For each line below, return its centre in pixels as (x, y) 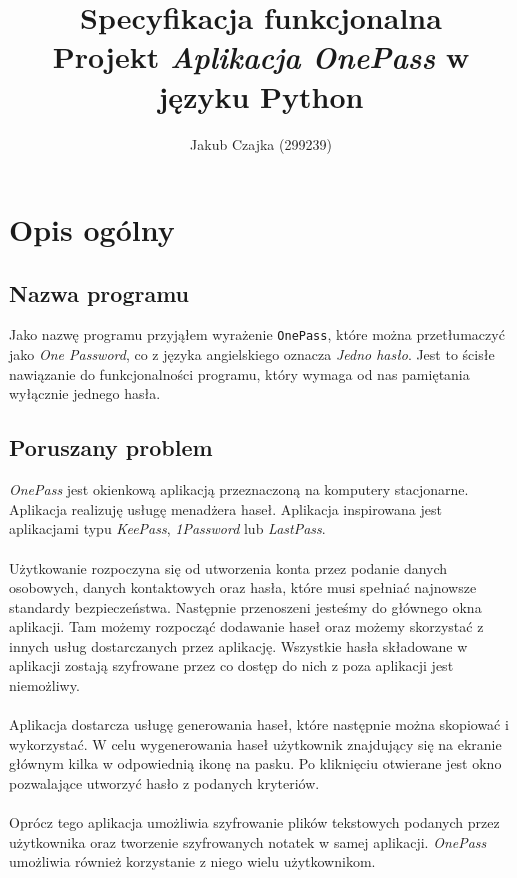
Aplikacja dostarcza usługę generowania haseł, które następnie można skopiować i (259, 724)
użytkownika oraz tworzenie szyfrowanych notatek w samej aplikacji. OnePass (248, 841)
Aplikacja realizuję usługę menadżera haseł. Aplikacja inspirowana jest (225, 508)
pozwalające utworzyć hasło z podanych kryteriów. (164, 783)
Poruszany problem (111, 447)
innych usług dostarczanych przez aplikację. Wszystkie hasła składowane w (238, 645)
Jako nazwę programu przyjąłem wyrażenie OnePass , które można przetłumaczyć (257, 334)
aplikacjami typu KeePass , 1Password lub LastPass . (167, 528)
